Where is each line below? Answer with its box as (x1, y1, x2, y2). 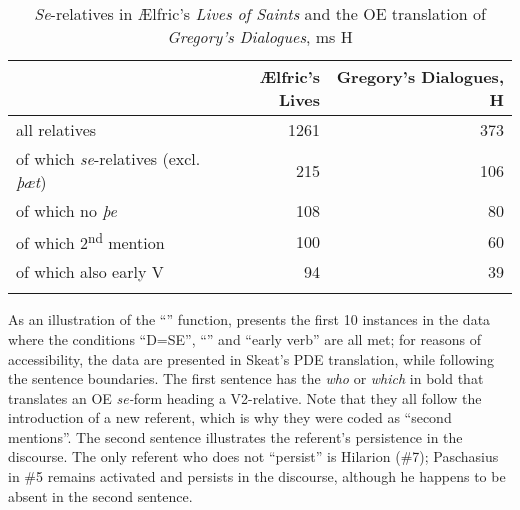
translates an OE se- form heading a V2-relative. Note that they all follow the (8, 387, 482, 408)
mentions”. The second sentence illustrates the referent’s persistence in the (8, 426, 463, 447)
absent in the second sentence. (8, 485, 193, 506)
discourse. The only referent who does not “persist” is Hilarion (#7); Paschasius (8, 446, 499, 467)
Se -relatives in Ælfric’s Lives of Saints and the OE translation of (34, 2, 486, 25)
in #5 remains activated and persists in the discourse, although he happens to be (8, 466, 506, 487)
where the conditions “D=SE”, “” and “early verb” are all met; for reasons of (8, 328, 481, 349)
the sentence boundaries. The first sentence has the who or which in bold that (8, 368, 484, 389)
